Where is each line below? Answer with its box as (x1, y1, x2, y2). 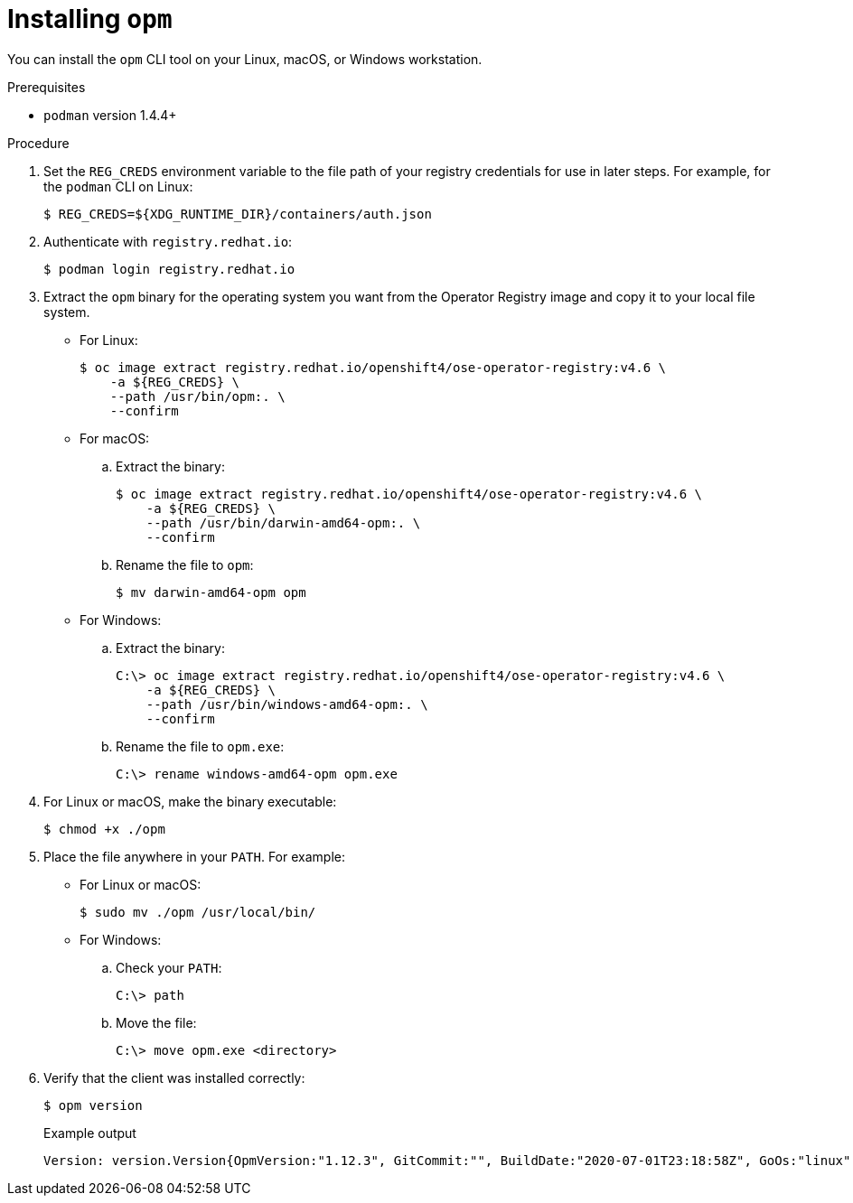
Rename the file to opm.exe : (116, 738, 285, 754)
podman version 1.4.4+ (43, 107, 177, 123)
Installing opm (7, 4, 173, 34)
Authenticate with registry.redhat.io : (43, 233, 293, 249)
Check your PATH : (116, 959, 222, 975)
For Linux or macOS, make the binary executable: (43, 793, 337, 809)
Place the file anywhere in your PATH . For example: (43, 848, 345, 864)
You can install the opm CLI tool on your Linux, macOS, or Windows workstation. (7, 51, 483, 67)
